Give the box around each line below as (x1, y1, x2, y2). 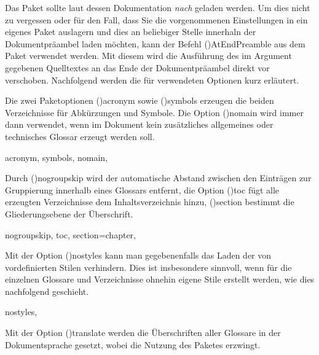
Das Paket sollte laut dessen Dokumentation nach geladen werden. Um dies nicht (5, 1, 310, 14)
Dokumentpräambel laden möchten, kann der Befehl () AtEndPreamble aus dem (5, 37, 305, 50)
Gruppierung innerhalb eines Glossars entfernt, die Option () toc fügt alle (5, 183, 280, 196)
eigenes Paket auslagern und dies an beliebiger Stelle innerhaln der (5, 25, 256, 38)
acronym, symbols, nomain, (5, 150, 108, 163)
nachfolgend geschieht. (5, 284, 89, 297)
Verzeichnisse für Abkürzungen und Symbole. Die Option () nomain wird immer (5, 106, 304, 119)
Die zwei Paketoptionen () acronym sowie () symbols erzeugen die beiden (5, 94, 274, 107)
